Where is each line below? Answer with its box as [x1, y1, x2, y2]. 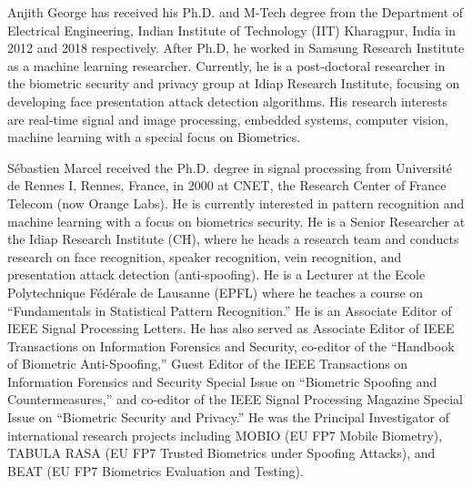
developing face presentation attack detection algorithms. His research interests [7, 91, 448, 110]
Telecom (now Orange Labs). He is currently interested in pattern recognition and [7, 193, 465, 212]
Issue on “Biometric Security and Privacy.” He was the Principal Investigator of [7, 408, 450, 427]
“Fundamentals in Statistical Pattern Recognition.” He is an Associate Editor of [7, 300, 452, 320]
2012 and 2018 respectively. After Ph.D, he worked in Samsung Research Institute [7, 38, 465, 57]
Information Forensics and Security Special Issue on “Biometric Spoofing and [7, 371, 437, 391]
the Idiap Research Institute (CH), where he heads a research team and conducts [7, 229, 459, 249]
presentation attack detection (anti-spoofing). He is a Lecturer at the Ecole [7, 265, 426, 284]
